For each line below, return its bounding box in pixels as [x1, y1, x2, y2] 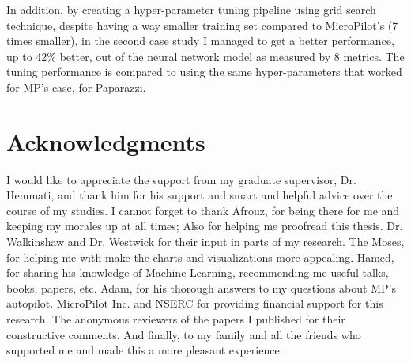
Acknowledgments [6, 125, 205, 157]
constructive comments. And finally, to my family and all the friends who [6, 326, 361, 342]
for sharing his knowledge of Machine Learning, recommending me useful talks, [6, 264, 389, 281]
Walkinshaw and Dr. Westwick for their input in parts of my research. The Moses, [6, 233, 405, 250]
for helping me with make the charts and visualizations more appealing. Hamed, [6, 248, 394, 265]
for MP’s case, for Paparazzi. [6, 78, 146, 95]
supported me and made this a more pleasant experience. [6, 342, 283, 358]
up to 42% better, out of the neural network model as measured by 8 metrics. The [6, 47, 405, 64]
